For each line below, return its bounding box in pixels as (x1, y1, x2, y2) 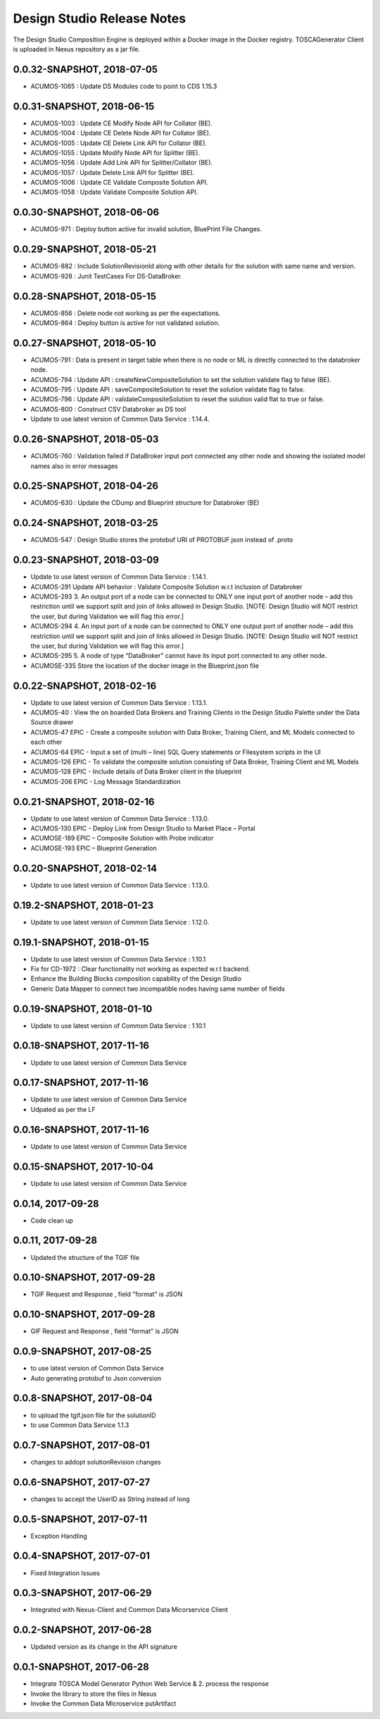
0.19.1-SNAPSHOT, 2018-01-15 (13, 936, 149, 948)
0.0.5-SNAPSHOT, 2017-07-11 (13, 1513, 148, 1525)
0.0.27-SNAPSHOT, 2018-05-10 (13, 337, 156, 349)
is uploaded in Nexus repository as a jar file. (13, 44, 141, 53)
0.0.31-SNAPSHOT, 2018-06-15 (13, 100, 155, 112)
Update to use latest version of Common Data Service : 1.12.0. (30, 917, 210, 926)
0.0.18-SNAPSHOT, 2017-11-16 (13, 1040, 149, 1052)
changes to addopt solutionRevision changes (30, 1457, 161, 1466)
